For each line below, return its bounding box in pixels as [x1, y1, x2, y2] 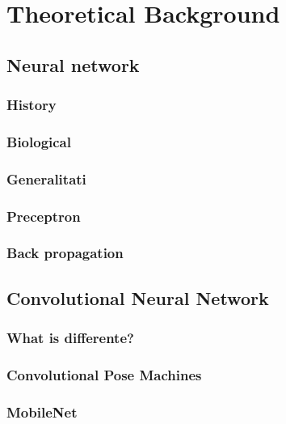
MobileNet [6, 401, 78, 422]
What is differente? [6, 328, 134, 348]
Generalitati [6, 168, 86, 189]
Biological [6, 131, 71, 151]
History [6, 95, 57, 115]
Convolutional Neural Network [6, 285, 269, 310]
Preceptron [6, 206, 81, 226]
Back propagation [6, 243, 124, 263]
